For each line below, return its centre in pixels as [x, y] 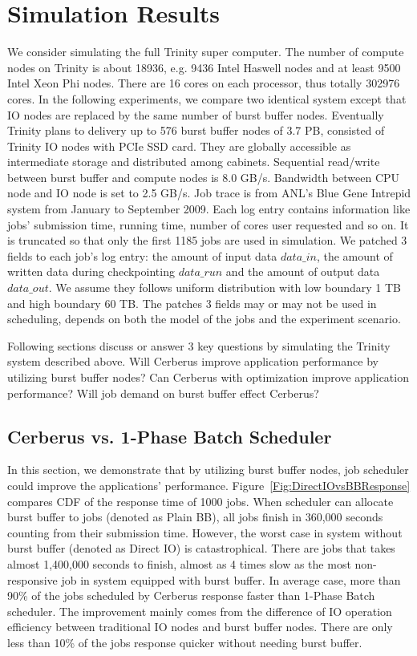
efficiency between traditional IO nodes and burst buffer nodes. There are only [200, 627]
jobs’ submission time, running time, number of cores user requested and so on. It [208, 224]
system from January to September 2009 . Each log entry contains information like [209, 209]
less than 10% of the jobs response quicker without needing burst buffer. [185, 642]
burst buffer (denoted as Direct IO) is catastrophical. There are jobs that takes [201, 548]
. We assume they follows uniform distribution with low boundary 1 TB [225, 288]
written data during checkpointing [91, 271]
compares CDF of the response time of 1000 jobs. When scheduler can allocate [200, 501]
